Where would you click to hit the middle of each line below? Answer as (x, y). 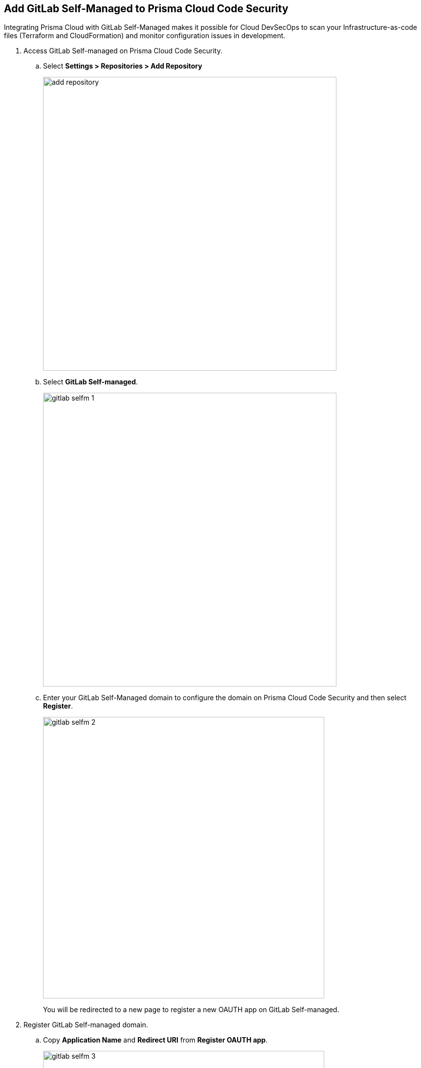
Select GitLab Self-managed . (90, 382)
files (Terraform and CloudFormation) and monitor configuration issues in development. (145, 36)
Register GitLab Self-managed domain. (86, 1025)
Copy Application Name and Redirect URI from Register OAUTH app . (155, 1040)
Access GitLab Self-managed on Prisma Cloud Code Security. (123, 51)
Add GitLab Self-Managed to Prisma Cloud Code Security (146, 9)
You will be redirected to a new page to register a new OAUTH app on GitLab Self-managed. (191, 1010)
